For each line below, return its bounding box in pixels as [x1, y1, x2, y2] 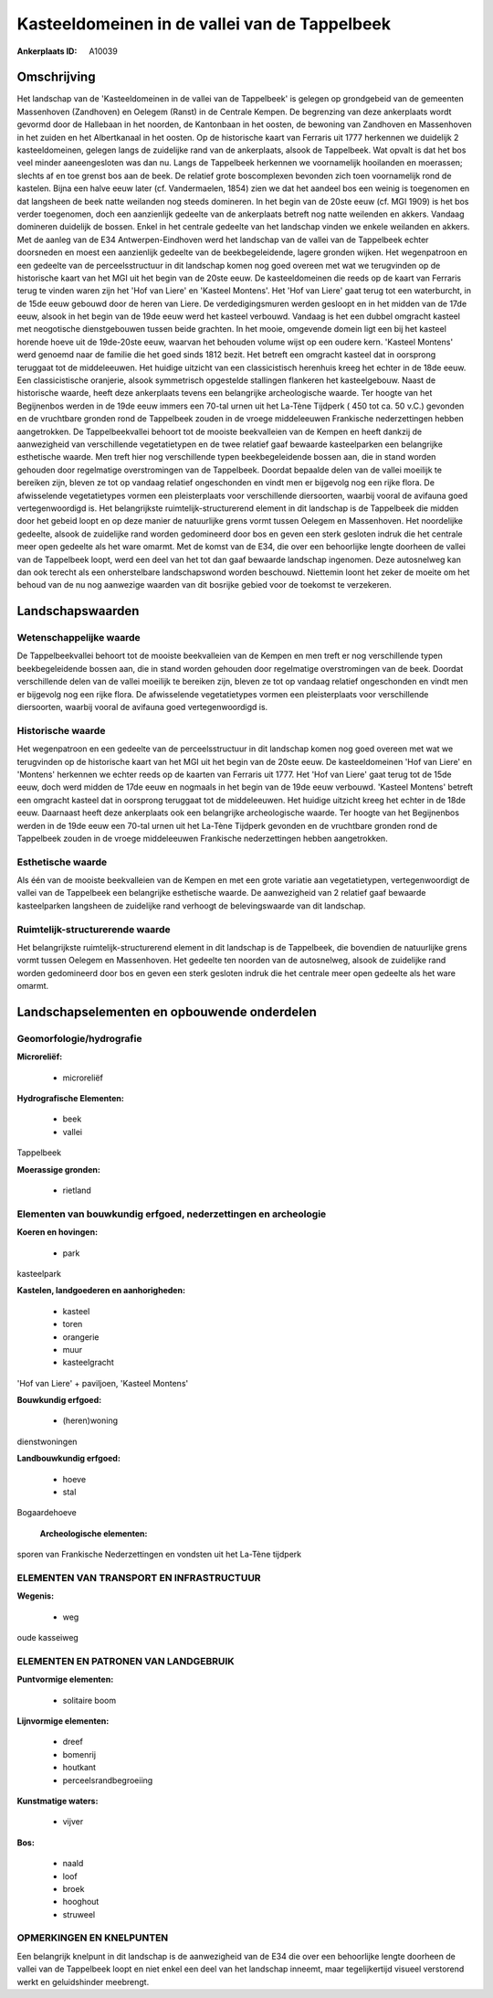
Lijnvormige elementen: [16, 1716, 110, 1727]
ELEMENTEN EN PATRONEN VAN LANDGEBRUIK [16, 1654, 235, 1667]
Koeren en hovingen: [16, 1227, 99, 1238]
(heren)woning [62, 1415, 119, 1426]
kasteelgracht [62, 1357, 114, 1368]
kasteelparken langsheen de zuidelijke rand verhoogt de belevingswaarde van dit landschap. [16, 900, 366, 911]
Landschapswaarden [16, 603, 140, 619]
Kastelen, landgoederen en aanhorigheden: [16, 1285, 186, 1296]
